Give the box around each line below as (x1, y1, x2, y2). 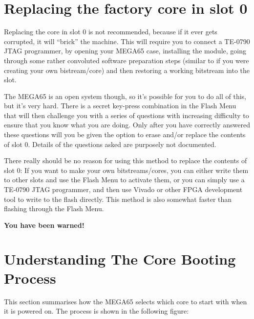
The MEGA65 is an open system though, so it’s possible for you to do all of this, (4, 91, 247, 101)
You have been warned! (4, 220, 85, 230)
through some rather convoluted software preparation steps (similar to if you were (4, 55, 249, 65)
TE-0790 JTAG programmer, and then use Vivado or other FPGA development (4, 184, 243, 195)
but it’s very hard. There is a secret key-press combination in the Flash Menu (4, 100, 236, 111)
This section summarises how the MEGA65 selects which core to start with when (4, 296, 247, 306)
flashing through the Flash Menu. (4, 203, 104, 214)
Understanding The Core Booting (4, 248, 236, 269)
